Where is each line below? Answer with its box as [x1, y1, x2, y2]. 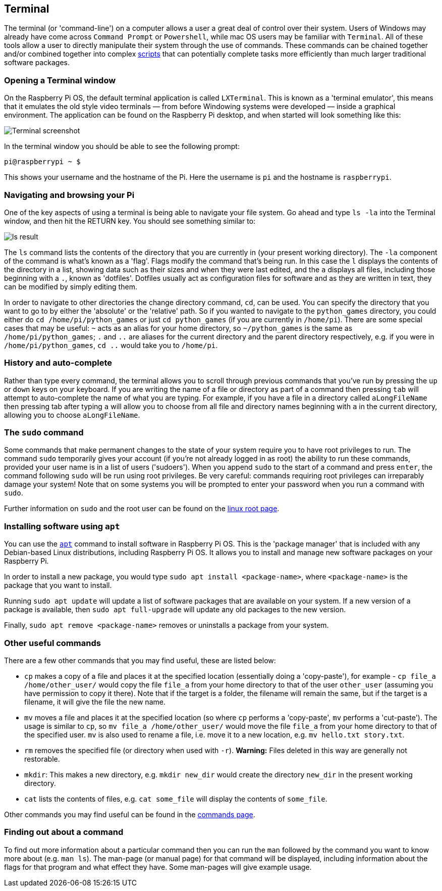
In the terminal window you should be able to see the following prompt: [4, 142, 240, 151]
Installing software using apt [4, 521, 120, 531]
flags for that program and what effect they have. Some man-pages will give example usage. [4, 862, 312, 871]
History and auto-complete [4, 358, 113, 368]
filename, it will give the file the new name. [24, 697, 165, 706]
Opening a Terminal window [4, 75, 116, 85]
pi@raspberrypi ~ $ [4, 158, 81, 166]
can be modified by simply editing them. [4, 282, 137, 291]
